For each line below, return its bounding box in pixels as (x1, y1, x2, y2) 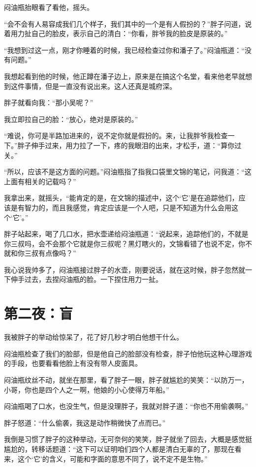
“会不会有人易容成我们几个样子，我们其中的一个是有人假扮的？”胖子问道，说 (4, 18, 252, 29)
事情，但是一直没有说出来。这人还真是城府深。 (24, 80, 176, 91)
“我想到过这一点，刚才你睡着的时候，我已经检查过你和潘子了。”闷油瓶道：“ (4, 44, 245, 55)
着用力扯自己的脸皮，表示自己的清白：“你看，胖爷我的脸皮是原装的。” (4, 28, 228, 39)
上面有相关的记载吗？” (4, 176, 76, 186)
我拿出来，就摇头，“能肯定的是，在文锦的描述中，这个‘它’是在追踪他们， (4, 193, 239, 203)
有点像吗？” (38, 248, 76, 258)
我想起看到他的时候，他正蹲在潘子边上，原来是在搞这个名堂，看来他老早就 (4, 71, 245, 81)
